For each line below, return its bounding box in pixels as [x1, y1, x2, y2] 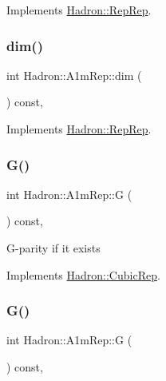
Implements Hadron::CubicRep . [6, 266, 160, 283]
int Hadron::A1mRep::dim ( [6, 66, 142, 83]
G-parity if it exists [6, 240, 101, 256]
